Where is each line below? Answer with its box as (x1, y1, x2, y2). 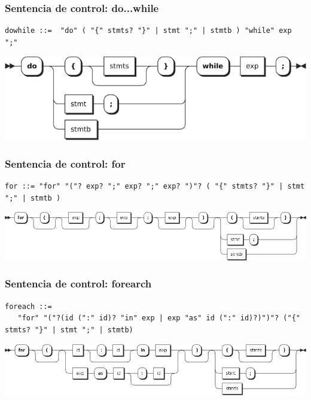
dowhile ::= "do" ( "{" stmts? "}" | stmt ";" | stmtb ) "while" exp (5, 26, 292, 35)
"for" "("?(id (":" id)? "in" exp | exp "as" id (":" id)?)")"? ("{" (17, 314, 300, 323)
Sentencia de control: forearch (5, 276, 152, 291)
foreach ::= (5, 302, 52, 311)
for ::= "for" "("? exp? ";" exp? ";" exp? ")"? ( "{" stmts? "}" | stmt (5, 182, 305, 191)
